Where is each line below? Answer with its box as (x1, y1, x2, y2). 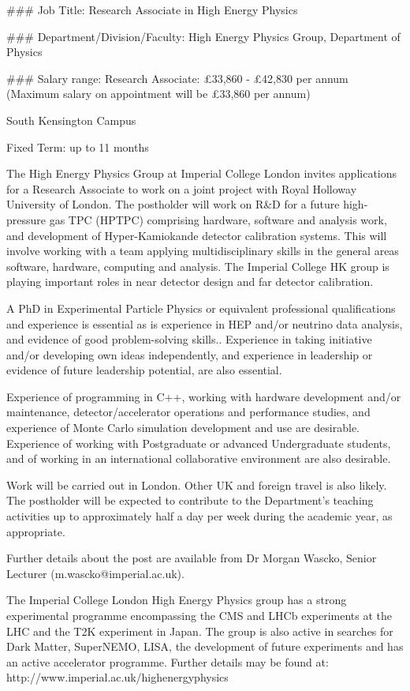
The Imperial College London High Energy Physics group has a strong (6, 591, 347, 608)
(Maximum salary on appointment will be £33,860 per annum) (6, 85, 311, 102)
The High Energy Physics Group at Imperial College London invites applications (6, 165, 397, 182)
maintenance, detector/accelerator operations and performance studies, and (6, 404, 371, 420)
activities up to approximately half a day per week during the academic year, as (6, 508, 393, 524)
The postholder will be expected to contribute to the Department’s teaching (6, 492, 374, 509)
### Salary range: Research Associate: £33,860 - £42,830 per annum (6, 69, 348, 86)
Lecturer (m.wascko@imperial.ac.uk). (6, 565, 184, 581)
